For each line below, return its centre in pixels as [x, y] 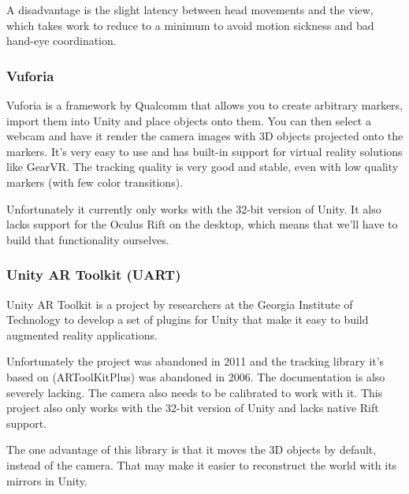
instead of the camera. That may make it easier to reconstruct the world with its [202, 464]
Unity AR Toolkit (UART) [94, 275]
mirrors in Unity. [47, 480]
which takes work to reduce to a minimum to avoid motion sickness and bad [190, 25]
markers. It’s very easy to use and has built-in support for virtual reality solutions [204, 151]
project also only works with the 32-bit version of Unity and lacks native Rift [193, 408]
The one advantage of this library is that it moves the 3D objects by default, [191, 449]
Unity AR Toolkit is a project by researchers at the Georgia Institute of [180, 304]
